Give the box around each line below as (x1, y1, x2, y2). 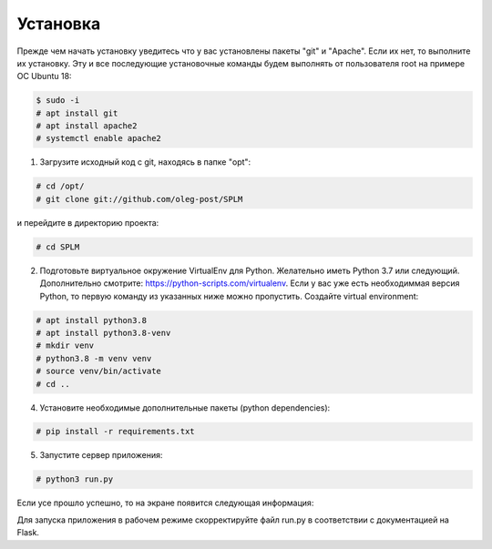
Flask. (16, 527, 40, 538)
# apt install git (36, 107, 118, 118)
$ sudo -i (36, 96, 80, 106)
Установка (16, 14, 101, 34)
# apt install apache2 (36, 121, 138, 131)
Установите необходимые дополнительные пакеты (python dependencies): (39, 402, 331, 413)
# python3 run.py (36, 474, 114, 484)
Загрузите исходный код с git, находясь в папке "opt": (39, 157, 251, 168)
